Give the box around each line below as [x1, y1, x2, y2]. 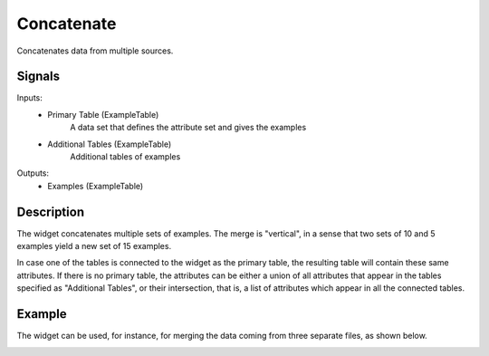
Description [16, 204, 85, 219]
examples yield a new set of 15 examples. [16, 241, 172, 252]
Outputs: [16, 168, 50, 178]
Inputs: [16, 92, 43, 103]
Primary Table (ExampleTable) [47, 109, 159, 120]
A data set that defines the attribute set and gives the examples [70, 122, 307, 133]
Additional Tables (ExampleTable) [47, 139, 172, 149]
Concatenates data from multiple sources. [16, 45, 174, 56]
